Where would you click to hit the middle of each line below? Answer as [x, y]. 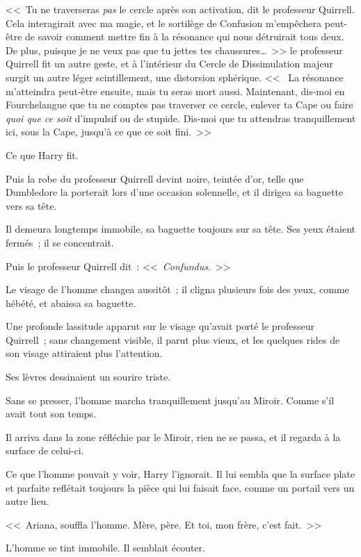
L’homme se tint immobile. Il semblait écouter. [105, 548]
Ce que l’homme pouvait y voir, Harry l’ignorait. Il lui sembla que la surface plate [180, 474]
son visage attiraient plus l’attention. [84, 353]
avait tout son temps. [51, 414]
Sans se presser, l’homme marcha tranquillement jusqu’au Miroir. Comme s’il [170, 400]
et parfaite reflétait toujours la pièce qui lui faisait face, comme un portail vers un [180, 487]
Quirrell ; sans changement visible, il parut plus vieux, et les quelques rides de [173, 339]
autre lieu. [27, 501]
